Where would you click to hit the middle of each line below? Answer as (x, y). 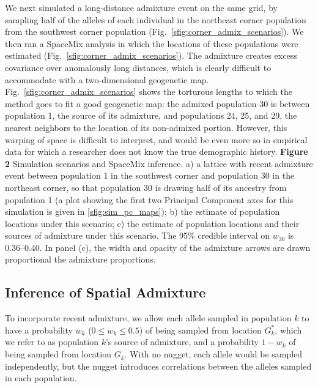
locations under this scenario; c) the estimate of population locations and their (152, 223)
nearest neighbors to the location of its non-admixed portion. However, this (146, 127)
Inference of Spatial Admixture (105, 292)
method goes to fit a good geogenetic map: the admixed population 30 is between (157, 103)
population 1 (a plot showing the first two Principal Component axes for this (149, 199)
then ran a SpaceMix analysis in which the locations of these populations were (152, 43)
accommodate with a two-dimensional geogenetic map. (107, 79)
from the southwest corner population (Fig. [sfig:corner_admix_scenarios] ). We (154, 32)
